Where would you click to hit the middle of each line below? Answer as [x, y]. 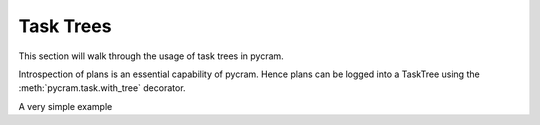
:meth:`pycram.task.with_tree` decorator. [102, 88]
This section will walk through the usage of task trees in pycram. [151, 56]
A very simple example [65, 106]
